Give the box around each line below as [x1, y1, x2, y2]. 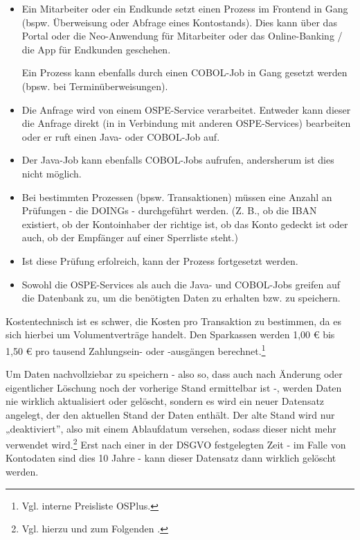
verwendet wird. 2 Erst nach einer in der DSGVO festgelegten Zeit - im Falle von [6, 435, 346, 451]
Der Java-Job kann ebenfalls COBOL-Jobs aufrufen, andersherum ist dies [21, 153, 334, 167]
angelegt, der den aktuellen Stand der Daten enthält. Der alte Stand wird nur [6, 407, 335, 421]
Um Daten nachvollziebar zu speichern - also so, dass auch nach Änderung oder [6, 367, 343, 381]
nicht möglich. [21, 166, 82, 180]
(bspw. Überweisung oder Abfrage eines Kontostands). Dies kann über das [21, 15, 337, 29]
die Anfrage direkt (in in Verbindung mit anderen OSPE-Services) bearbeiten [21, 116, 351, 130]
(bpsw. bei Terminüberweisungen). [21, 78, 168, 93]
